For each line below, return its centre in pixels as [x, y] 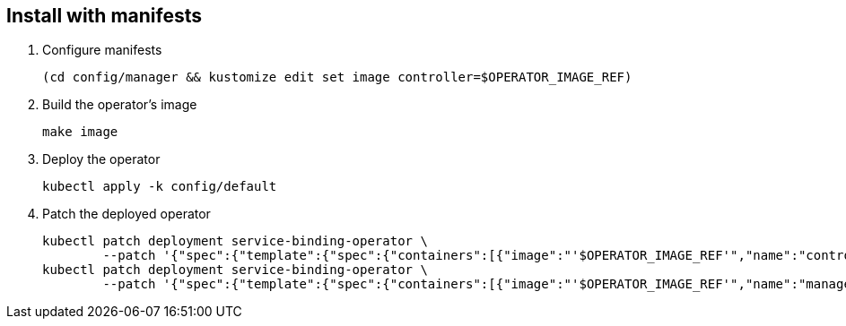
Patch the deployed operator [126, 214]
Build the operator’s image [120, 105]
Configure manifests [102, 50]
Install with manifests [104, 16]
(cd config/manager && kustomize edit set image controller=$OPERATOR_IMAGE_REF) [337, 77]
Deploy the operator [101, 159]
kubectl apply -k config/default [160, 187]
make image [80, 132]
